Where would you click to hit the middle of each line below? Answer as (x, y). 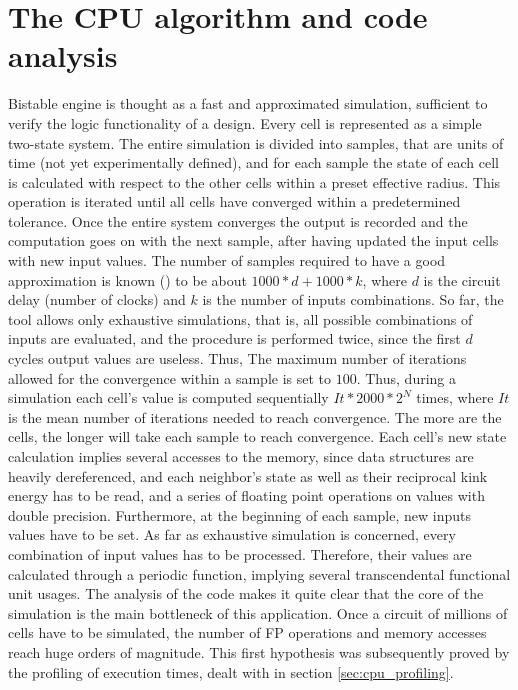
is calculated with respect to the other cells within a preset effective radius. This (254, 181)
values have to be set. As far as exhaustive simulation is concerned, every (232, 534)
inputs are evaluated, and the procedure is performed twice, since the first (234, 338)
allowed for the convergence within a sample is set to (170, 377)
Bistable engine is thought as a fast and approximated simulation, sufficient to (248, 103)
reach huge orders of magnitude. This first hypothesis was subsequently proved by (259, 651)
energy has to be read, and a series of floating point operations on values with (246, 495)
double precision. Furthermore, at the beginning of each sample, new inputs (240, 514)
